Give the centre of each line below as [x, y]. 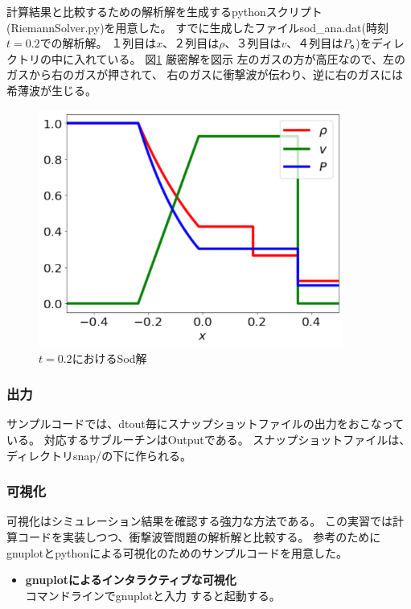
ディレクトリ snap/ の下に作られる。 [99, 455]
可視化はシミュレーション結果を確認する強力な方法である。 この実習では [199, 521]
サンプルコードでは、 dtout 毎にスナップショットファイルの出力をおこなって [205, 424]
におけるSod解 [109, 358]
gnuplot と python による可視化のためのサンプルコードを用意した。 [177, 552]
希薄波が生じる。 [51, 90]
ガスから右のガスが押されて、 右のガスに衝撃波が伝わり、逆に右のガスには [205, 74]
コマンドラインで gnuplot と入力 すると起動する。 [153, 595]
